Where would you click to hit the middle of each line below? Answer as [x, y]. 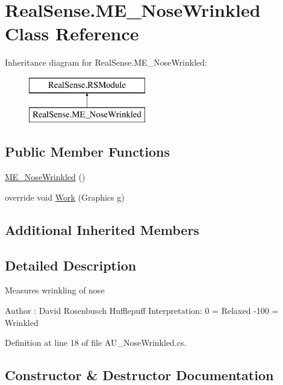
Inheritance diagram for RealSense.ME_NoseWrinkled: [106, 62]
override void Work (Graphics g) [65, 197]
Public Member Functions [87, 152]
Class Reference [72, 33]
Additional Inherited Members [102, 229]
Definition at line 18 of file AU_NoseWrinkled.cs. [96, 343]
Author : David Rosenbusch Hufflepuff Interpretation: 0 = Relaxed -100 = [142, 311]
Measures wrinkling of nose [55, 290]
